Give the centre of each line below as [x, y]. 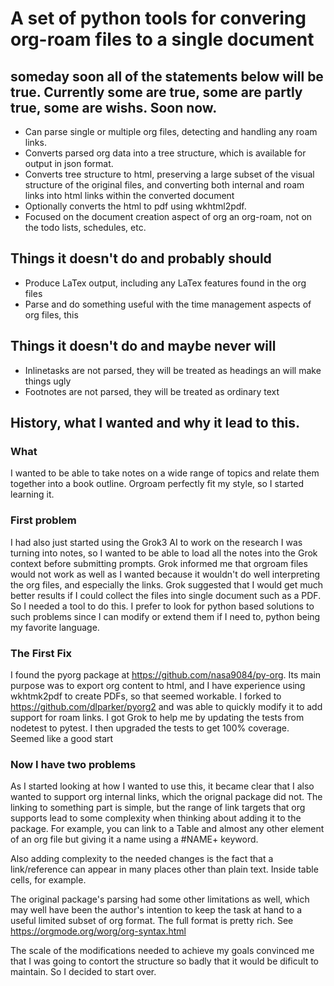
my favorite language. [55, 627]
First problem [43, 520]
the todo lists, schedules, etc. [85, 227]
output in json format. [69, 163]
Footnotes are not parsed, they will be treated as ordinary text [152, 391]
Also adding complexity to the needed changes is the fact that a [142, 859]
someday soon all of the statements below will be [167, 76]
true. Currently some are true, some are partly [156, 92]
